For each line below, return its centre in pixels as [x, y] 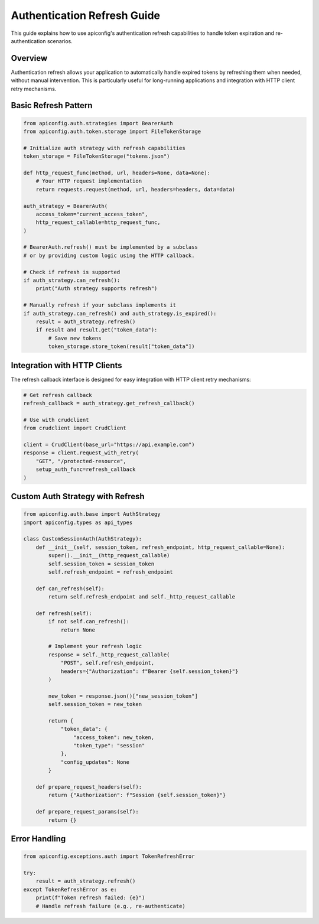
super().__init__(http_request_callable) [109, 556]
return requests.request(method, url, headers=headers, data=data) [136, 189]
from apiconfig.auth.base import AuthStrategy [92, 514]
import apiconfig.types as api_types [78, 522]
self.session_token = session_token [101, 564]
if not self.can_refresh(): [89, 622]
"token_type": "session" [109, 746]
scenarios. [60, 41]
